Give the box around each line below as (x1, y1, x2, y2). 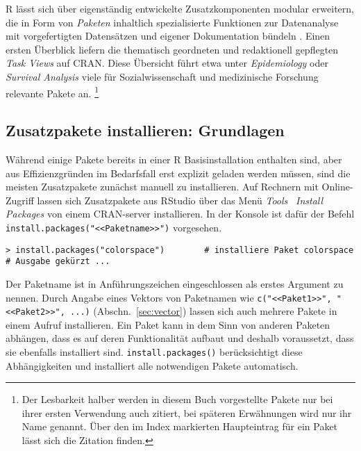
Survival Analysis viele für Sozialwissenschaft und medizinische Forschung (6, 69, 319, 83)
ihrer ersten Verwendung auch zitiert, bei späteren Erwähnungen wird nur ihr (22, 405, 352, 420)
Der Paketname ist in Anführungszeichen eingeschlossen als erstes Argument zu (6, 276, 344, 290)
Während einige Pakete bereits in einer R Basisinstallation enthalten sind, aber (6, 152, 342, 167)
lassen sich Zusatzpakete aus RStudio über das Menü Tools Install (37, 192, 324, 207)
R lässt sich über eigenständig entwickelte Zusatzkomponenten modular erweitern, (6, 1, 354, 15)
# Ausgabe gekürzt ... (6, 256, 110, 267)
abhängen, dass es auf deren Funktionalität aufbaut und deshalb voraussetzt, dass (6, 331, 354, 345)
